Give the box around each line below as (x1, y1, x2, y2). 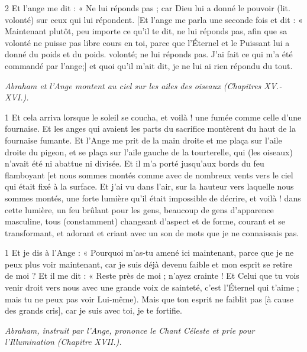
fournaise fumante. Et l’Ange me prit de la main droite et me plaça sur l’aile (5, 133, 282, 146)
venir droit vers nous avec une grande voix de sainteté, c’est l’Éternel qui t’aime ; (5, 281, 299, 294)
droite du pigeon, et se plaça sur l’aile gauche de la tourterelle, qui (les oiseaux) (5, 145, 293, 158)
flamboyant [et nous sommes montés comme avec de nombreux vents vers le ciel (5, 168, 293, 181)
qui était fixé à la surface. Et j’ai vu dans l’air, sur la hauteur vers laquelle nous (5, 180, 294, 193)
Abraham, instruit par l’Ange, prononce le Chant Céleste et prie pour (5, 324, 255, 336)
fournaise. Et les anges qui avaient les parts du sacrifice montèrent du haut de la (5, 122, 296, 135)
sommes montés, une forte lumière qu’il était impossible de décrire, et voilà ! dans (5, 191, 301, 204)
